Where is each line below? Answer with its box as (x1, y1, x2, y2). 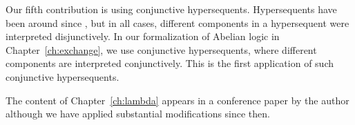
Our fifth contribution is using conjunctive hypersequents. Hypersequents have (6, 2, 337, 16)
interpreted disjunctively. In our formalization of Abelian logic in (6, 29, 280, 44)
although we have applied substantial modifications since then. (6, 106, 270, 121)
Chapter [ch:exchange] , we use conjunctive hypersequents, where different (6, 42, 317, 57)
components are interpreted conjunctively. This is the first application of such (6, 56, 334, 70)
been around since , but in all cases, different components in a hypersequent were (6, 15, 349, 30)
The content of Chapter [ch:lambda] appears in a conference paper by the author (6, 93, 349, 107)
